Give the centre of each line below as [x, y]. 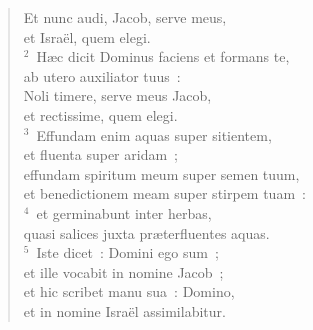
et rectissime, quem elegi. [100, 114]
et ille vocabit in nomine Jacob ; [123, 271]
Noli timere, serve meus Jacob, [117, 95]
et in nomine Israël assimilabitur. [124, 310]
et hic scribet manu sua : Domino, [129, 291]
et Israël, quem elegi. [87, 36]
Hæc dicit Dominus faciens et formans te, [163, 56]
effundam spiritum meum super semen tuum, [161, 173]
